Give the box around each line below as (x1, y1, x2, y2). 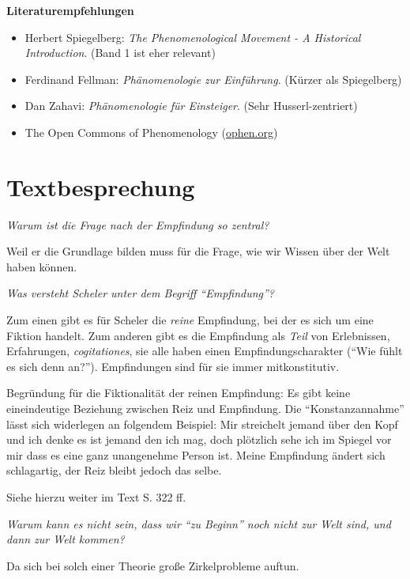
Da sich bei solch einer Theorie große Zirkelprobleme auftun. (6, 557, 299, 573)
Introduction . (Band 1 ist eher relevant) (24, 44, 216, 61)
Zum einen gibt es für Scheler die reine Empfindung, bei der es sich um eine (6, 312, 374, 328)
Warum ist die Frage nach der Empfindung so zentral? (6, 216, 269, 233)
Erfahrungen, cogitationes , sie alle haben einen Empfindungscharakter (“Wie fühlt (6, 342, 403, 359)
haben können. (6, 258, 77, 274)
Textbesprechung (6, 170, 195, 202)
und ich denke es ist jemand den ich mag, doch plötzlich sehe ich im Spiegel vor (6, 431, 392, 448)
